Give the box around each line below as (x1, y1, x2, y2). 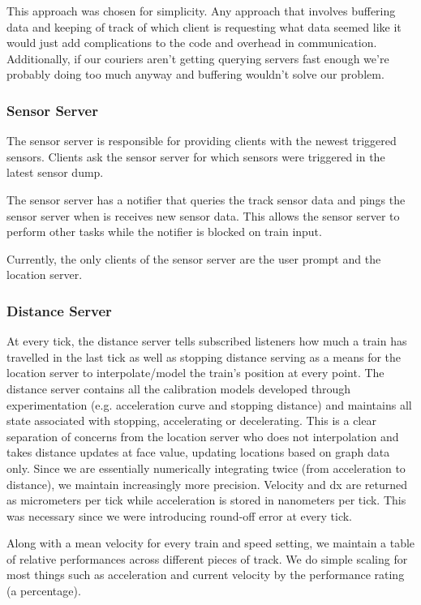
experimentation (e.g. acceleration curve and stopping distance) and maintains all (6, 396, 412, 413)
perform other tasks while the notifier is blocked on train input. (6, 223, 322, 240)
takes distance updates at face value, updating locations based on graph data (6, 444, 390, 461)
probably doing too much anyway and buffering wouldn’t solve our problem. (6, 66, 384, 83)
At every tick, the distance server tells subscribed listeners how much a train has (6, 333, 407, 350)
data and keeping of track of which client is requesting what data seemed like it (6, 18, 402, 35)
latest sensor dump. (6, 164, 104, 181)
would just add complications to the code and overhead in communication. (6, 34, 377, 51)
